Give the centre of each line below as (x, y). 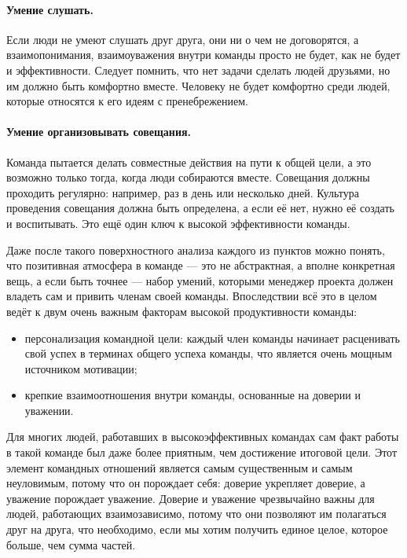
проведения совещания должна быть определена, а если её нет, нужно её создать (200, 208)
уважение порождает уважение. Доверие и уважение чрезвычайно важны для (191, 498)
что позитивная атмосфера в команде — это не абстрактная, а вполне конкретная (201, 265)
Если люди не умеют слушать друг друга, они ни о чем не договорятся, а (183, 39)
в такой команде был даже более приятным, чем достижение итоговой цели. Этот (202, 452)
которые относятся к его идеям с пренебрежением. (127, 101)
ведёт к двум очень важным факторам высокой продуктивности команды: (182, 311)
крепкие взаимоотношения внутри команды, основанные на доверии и (192, 395)
